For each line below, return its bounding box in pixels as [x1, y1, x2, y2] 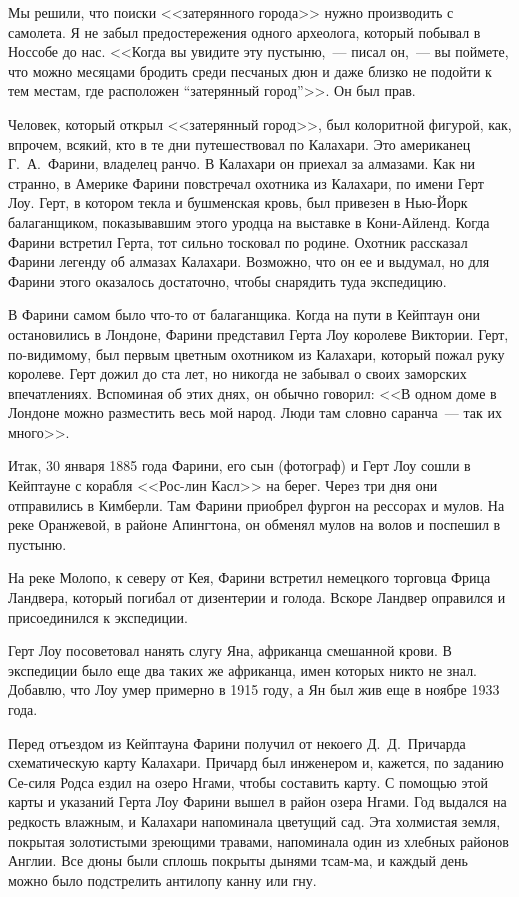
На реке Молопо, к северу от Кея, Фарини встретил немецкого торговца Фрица [8, 567, 491, 588]
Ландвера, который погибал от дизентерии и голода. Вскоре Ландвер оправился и [8, 587, 506, 608]
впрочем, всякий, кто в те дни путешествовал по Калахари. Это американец [8, 133, 471, 154]
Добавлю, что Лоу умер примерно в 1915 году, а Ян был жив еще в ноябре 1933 [8, 679, 500, 700]
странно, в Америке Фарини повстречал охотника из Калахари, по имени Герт [8, 172, 484, 193]
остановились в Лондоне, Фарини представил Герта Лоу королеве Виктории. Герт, [8, 323, 509, 344]
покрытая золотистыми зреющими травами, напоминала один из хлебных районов [8, 830, 509, 851]
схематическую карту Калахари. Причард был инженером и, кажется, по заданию [8, 752, 504, 773]
